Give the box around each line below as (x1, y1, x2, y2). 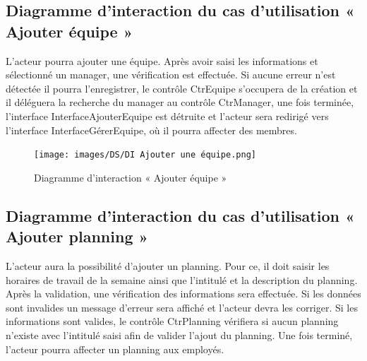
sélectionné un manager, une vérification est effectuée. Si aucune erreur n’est (6, 67, 336, 82)
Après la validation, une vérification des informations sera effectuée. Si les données (6, 286, 361, 301)
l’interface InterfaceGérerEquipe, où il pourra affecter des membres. (6, 122, 297, 137)
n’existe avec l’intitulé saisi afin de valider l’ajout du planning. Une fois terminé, (6, 327, 353, 342)
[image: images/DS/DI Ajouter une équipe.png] (34, 150, 256, 160)
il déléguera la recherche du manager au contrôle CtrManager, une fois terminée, (6, 95, 354, 110)
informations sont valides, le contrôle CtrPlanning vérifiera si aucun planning (6, 314, 339, 329)
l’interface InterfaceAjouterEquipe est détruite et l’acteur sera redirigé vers (6, 108, 329, 123)
